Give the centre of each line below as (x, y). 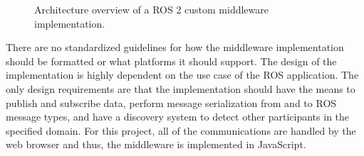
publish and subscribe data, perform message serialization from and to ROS (171, 102)
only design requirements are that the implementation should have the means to (181, 88)
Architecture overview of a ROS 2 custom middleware (152, 9)
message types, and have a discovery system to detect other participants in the (178, 117)
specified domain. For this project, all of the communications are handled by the (181, 130)
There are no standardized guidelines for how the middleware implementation (175, 47)
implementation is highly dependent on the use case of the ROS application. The (182, 75)
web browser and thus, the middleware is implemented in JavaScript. (156, 144)
